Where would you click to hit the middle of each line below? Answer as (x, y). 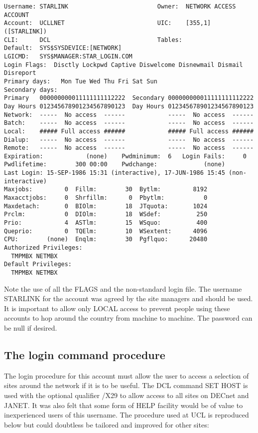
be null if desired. (31, 328)
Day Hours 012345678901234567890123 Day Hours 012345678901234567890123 (129, 106)
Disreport (20, 73)
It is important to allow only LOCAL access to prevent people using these (117, 308)
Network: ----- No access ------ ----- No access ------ (129, 115)
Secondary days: (31, 90)
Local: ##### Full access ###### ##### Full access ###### (129, 131)
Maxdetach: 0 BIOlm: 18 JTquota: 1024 (106, 206)
